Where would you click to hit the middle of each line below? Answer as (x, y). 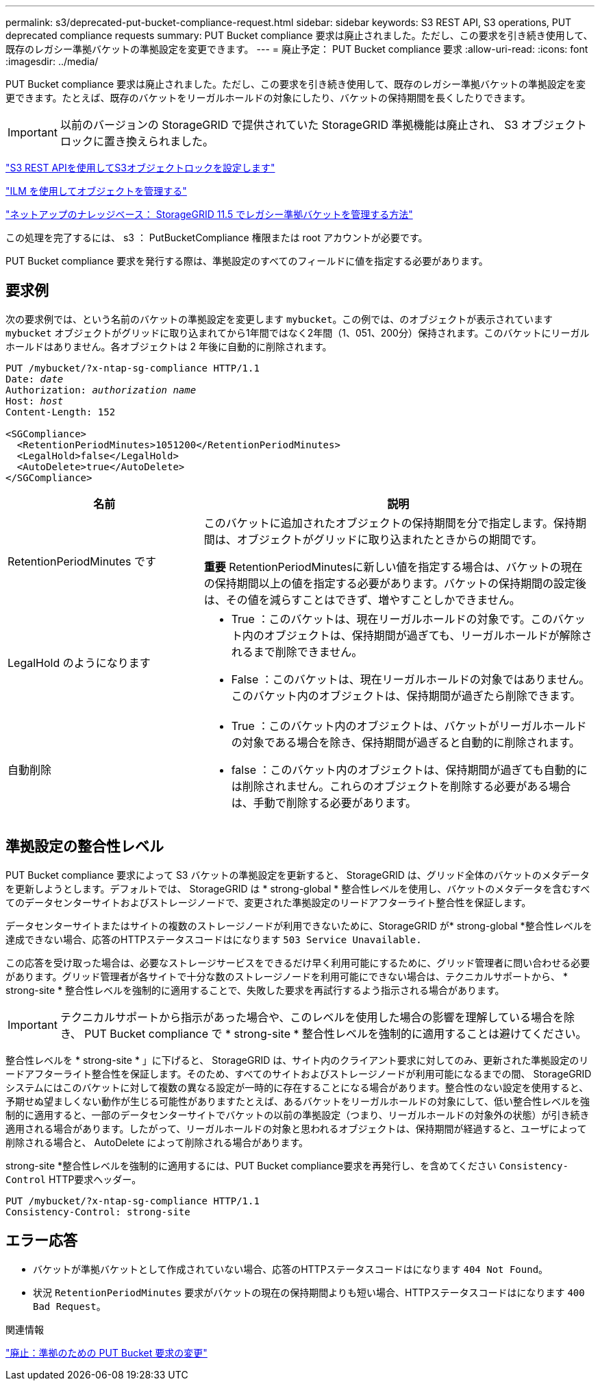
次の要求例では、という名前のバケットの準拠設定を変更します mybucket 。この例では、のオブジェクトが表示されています (279, 319)
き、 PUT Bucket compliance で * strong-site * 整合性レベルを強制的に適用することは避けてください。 (323, 1033)
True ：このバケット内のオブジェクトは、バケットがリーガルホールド (409, 726)
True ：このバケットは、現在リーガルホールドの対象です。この (392, 619)
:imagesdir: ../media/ (52, 61)
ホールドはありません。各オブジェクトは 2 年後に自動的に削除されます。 (169, 346)
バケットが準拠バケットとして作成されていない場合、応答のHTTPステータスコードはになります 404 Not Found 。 (291, 1269)
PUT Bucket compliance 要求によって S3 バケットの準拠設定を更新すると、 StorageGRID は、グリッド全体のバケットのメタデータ (298, 875)
